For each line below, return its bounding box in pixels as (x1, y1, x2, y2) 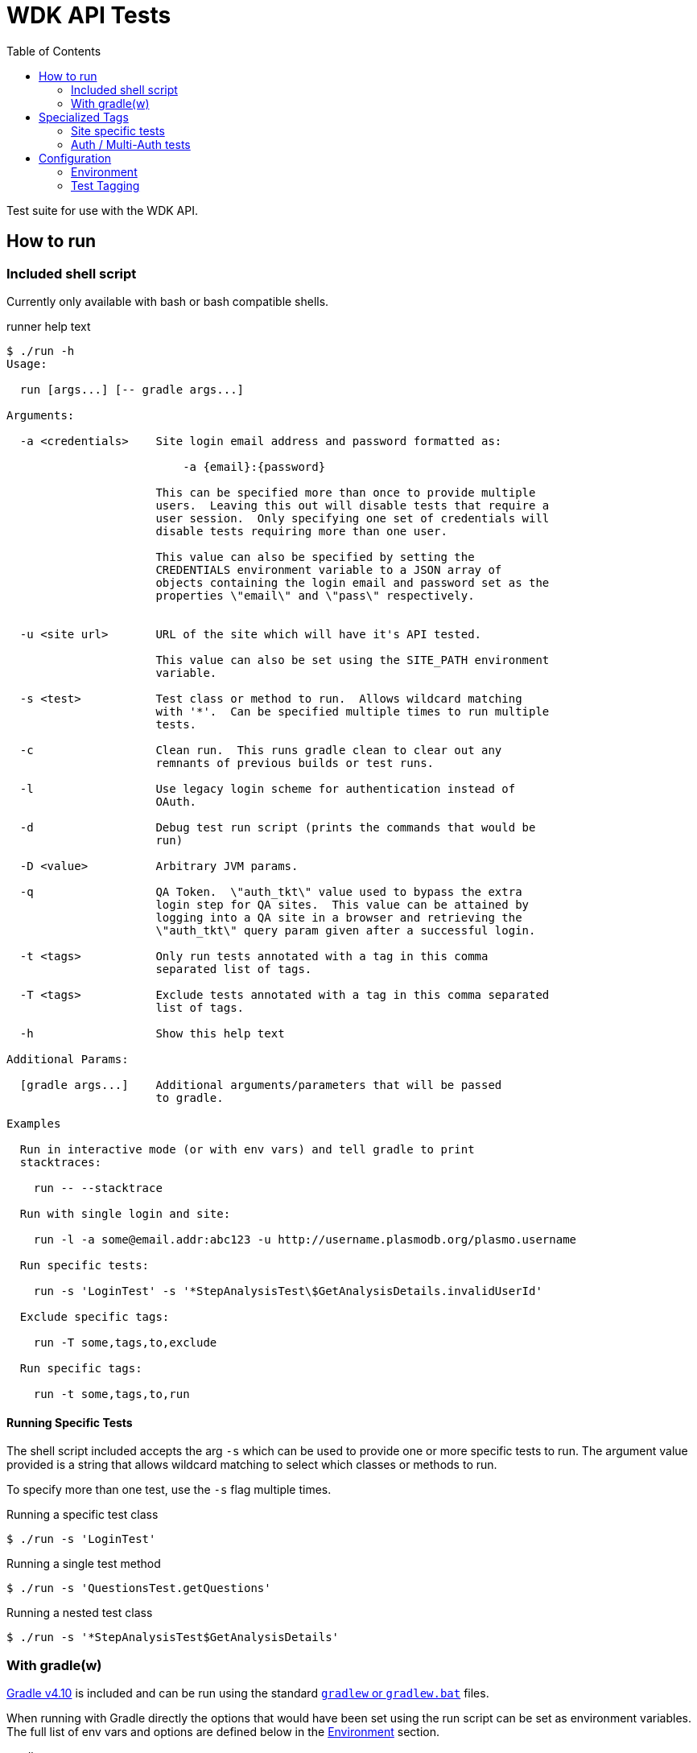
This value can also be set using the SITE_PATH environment (155, 653, 550, 666)
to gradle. (155, 1091, 224, 1104)
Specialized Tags (39, 109, 129, 124)
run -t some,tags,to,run (33, 1387, 190, 1400)
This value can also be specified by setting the (155, 550, 475, 563)
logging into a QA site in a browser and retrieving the (155, 910, 522, 924)
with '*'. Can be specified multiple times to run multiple (155, 704, 550, 718)
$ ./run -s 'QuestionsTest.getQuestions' (6, 1582, 271, 1595)
